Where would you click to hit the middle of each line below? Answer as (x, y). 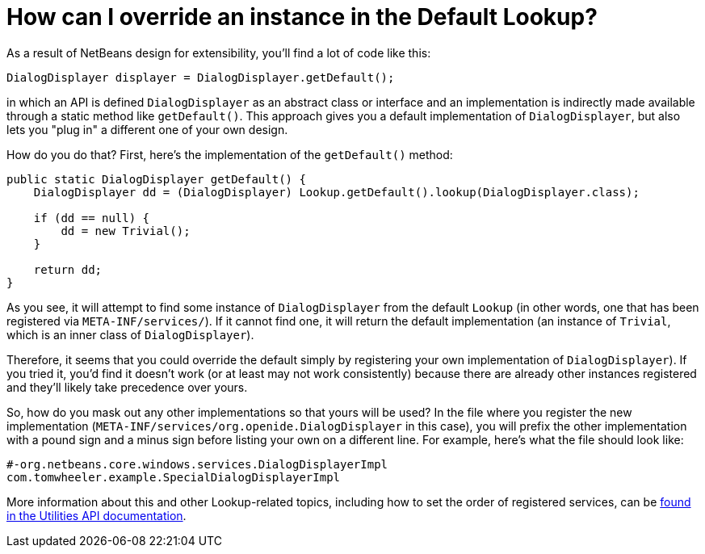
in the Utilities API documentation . (97, 515)
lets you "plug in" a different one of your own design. (147, 129)
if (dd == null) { (92, 218)
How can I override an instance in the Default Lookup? (302, 17)
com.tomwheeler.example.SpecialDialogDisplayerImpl (174, 477)
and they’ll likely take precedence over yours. (127, 387)
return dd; (68, 269)
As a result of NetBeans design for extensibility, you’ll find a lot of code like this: (219, 52)
